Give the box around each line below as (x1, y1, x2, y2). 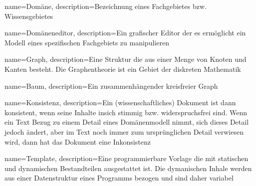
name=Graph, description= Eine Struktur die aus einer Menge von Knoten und (4, 54, 247, 64)
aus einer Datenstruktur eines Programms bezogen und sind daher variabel (4, 173, 234, 183)
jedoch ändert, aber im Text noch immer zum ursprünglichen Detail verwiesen (4, 126, 244, 137)
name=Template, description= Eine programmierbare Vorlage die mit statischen (4, 153, 249, 164)
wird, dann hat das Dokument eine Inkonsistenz (4, 136, 151, 147)
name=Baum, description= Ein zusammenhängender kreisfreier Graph (4, 80, 218, 91)
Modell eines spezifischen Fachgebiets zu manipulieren (4, 37, 169, 47)
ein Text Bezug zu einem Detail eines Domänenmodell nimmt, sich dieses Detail (4, 117, 249, 127)
